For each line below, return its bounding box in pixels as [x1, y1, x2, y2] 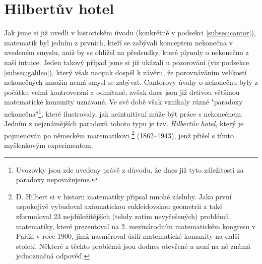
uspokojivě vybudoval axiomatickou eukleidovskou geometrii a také [16, 201, 223, 212]
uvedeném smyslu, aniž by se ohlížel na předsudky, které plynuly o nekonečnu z [4, 47, 249, 58]
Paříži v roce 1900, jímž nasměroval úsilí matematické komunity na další [16, 231, 239, 241]
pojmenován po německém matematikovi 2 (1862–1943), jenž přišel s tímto [4, 128, 234, 140]
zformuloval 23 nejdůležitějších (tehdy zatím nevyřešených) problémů [16, 210, 229, 221]
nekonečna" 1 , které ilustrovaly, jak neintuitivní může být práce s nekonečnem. [4, 107, 243, 119]
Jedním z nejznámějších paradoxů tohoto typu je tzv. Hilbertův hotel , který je [4, 118, 244, 129]
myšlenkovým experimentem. [4, 139, 93, 150]
